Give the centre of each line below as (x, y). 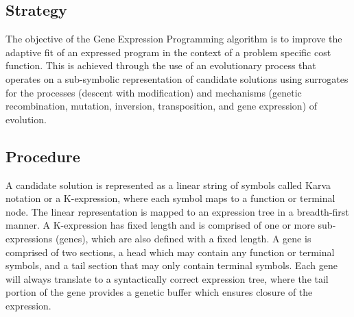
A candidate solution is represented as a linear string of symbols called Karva (168, 185)
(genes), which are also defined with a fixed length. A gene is (183, 238)
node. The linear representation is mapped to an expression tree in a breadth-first (177, 211)
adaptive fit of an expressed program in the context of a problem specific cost (168, 52)
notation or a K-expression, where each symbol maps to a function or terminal (170, 198)
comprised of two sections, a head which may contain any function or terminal (170, 252)
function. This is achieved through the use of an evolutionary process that (161, 65)
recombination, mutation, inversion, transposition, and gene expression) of (162, 106)
